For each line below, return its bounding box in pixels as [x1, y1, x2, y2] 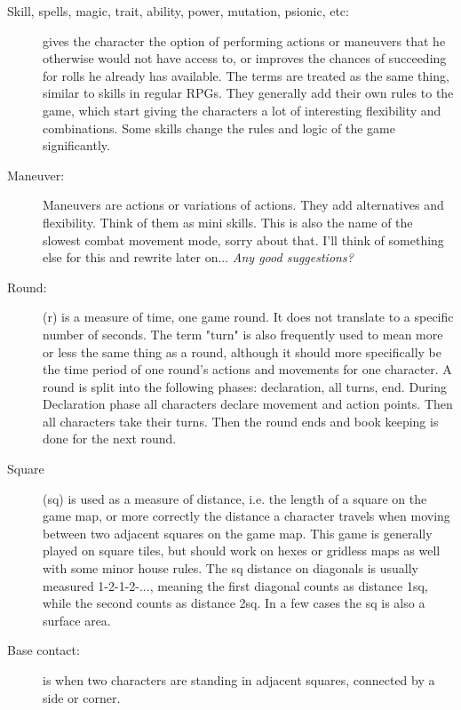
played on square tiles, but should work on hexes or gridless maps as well [43, 541, 441, 560]
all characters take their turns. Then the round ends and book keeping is [43, 411, 439, 430]
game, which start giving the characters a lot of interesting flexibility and [43, 100, 441, 119]
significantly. [43, 136, 110, 155]
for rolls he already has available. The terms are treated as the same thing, [43, 66, 449, 84]
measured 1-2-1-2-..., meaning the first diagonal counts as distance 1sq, [43, 576, 428, 594]
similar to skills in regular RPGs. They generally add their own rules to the [43, 84, 454, 102]
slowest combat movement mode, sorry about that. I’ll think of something [43, 230, 444, 249]
